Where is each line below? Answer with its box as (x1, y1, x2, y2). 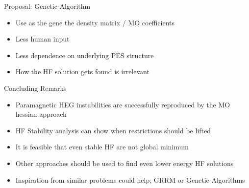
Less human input (15, 34, 70, 44)
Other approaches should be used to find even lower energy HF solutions (15, 158, 234, 168)
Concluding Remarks (4, 83, 67, 93)
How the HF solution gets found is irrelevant (15, 66, 149, 77)
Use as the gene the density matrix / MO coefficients (15, 17, 175, 27)
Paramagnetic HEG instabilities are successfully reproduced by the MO (15, 99, 230, 109)
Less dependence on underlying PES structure (15, 50, 154, 60)
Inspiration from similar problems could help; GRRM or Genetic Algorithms (15, 174, 245, 185)
